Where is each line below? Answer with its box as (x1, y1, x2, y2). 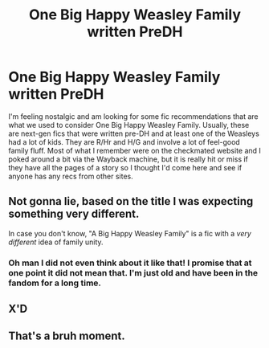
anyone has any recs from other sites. (8, 171, 134, 181)
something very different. (8, 207, 140, 221)
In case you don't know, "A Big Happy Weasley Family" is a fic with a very (8, 228, 251, 238)
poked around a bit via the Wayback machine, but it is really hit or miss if (8, 154, 249, 164)
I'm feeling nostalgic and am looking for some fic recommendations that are (8, 111, 259, 121)
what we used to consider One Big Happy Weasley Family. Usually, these (8, 120, 250, 129)
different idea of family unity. (8, 237, 104, 247)
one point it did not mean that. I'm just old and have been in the (8, 267, 259, 278)
